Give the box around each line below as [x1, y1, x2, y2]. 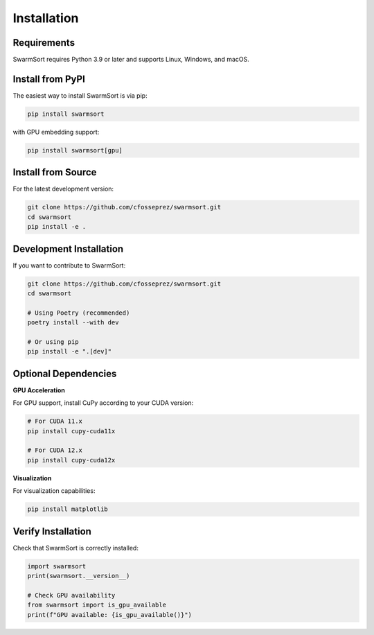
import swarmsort [27, 562, 87, 570]
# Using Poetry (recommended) [27, 308, 130, 317]
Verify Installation [12, 525, 91, 537]
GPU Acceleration [12, 385, 66, 394]
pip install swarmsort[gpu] [27, 146, 123, 154]
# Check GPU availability [27, 591, 116, 599]
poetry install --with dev [27, 319, 119, 327]
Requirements [12, 37, 75, 49]
